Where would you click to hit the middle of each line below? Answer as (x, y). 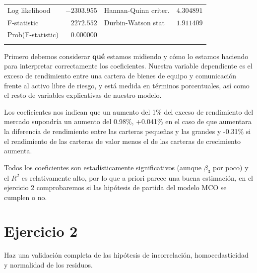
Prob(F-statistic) (33, 34)
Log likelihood (29, 10)
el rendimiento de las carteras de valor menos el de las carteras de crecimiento (122, 141)
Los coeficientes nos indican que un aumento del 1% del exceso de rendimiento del (129, 111)
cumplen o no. (26, 197)
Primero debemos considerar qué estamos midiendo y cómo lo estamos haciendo (126, 56)
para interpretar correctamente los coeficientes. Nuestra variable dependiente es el (128, 66)
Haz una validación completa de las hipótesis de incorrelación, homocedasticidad (126, 255)
